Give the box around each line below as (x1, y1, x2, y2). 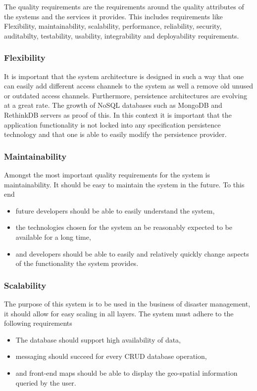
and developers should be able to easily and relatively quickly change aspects (15, 248, 249, 259)
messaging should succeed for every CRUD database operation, (15, 351, 207, 361)
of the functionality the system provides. (15, 258, 139, 268)
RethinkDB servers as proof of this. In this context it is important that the (4, 109, 232, 120)
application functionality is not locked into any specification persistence (4, 119, 221, 130)
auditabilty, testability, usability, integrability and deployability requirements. (4, 30, 239, 41)
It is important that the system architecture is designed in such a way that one (4, 71, 244, 81)
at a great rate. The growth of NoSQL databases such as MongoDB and (4, 100, 222, 110)
